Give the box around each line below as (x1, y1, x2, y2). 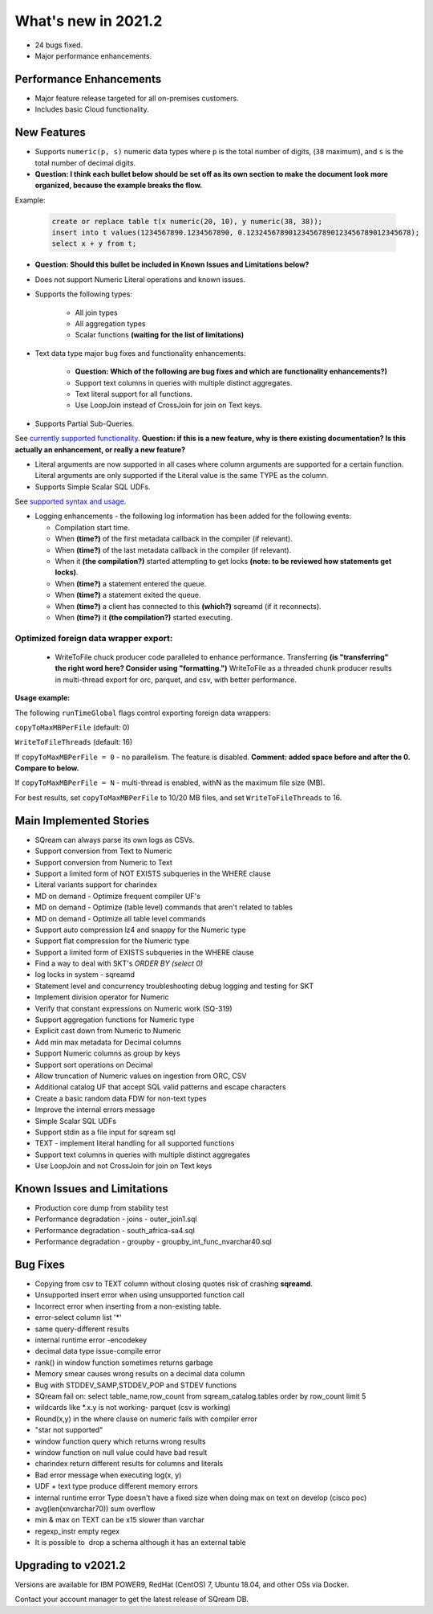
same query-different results (34, 1324, 130, 1334)
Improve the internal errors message (34, 1105, 156, 1114)
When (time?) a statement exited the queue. (55, 590, 201, 600)
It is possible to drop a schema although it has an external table (34, 1538, 246, 1547)
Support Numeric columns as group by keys (34, 1048, 180, 1058)
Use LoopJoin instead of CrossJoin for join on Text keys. (75, 400, 262, 410)
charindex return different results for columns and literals (34, 1459, 224, 1469)
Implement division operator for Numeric (34, 992, 169, 1002)
